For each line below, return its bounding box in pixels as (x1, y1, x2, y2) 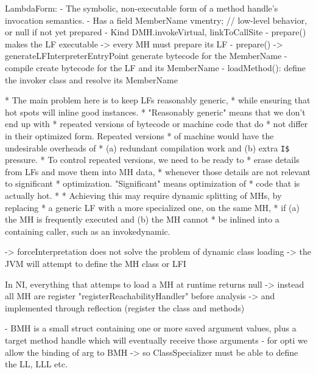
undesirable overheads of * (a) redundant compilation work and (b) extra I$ (5, 141, 290, 154)
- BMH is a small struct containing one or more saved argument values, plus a (5, 322, 297, 334)
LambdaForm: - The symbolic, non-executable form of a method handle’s (5, 2, 278, 14)
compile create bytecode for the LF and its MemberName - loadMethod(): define (5, 61, 306, 74)
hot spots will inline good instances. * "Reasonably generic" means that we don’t (5, 105, 306, 118)
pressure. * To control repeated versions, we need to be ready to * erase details (5, 153, 300, 166)
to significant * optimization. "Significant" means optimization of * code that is (5, 177, 300, 190)
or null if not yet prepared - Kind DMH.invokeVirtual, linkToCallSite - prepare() (5, 26, 306, 38)
